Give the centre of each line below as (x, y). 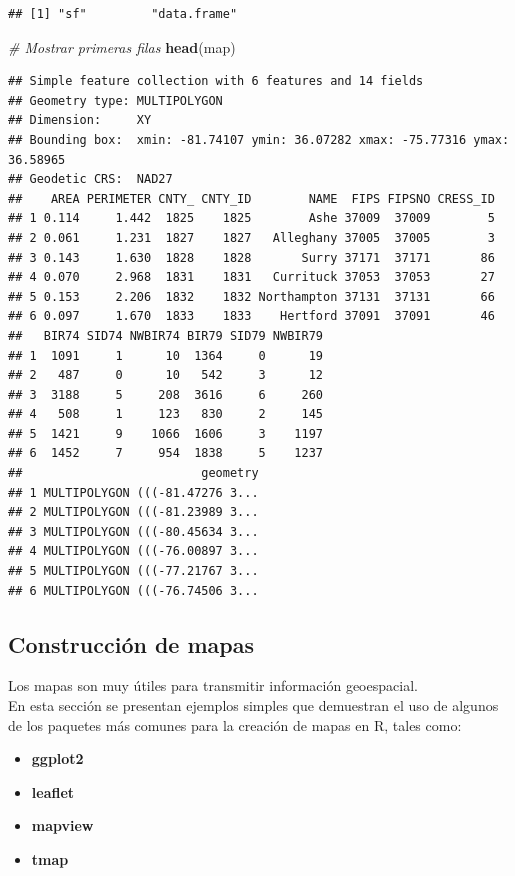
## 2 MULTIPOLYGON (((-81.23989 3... (133, 512)
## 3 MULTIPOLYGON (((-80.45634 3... (133, 531)
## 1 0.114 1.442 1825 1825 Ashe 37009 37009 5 (251, 218)
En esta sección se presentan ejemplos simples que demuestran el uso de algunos (253, 705)
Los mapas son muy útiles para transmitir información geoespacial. (213, 685)
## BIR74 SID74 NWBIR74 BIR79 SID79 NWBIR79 (165, 335)
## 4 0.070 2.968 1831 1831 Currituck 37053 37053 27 (251, 277)
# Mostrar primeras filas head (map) (122, 46)
